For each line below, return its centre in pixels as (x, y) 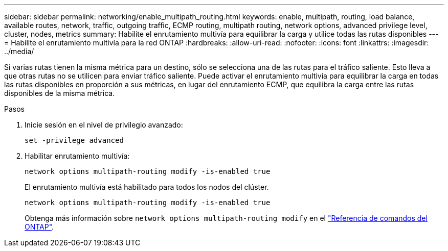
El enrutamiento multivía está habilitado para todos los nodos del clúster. (147, 187)
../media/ (19, 51)
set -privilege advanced (74, 140)
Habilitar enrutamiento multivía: (77, 156)
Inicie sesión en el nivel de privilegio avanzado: (104, 125)
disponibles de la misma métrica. (60, 93)
